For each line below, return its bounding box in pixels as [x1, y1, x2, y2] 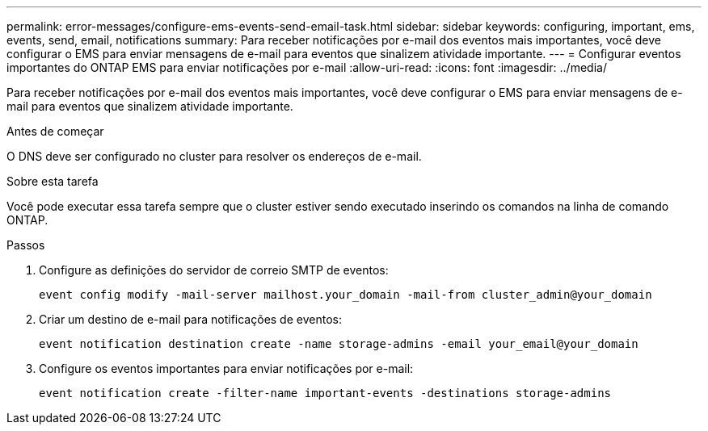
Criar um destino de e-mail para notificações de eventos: [39, 312, 342, 326]
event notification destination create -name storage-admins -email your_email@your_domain [39, 337, 638, 350]
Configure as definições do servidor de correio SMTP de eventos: [39, 263, 389, 277]
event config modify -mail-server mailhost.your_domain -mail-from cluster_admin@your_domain [39, 288, 652, 301]
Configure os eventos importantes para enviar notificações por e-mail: [39, 362, 414, 375]
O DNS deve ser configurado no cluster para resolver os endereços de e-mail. [6, 149, 422, 163]
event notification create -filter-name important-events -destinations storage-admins [39, 387, 612, 400]
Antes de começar [6, 124, 104, 138]
